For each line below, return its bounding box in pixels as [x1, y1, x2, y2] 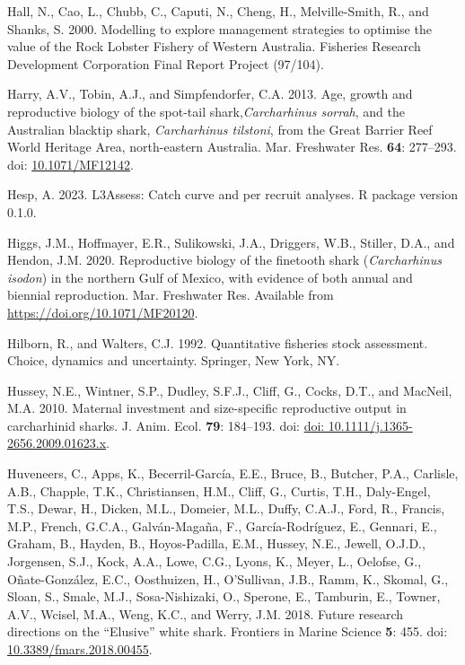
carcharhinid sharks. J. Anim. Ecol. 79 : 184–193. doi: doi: [7, 416, 325, 434]
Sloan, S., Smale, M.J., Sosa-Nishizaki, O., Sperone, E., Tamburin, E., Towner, [7, 587, 441, 606]
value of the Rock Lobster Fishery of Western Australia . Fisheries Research [7, 37, 421, 56]
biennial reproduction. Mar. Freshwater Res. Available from [7, 285, 334, 304]
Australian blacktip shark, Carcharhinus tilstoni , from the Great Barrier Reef [7, 119, 433, 138]
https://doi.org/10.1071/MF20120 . [7, 302, 198, 321]
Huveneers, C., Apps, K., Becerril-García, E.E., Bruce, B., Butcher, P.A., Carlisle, [7, 464, 459, 483]
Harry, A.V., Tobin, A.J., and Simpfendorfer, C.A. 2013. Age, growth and [7, 84, 413, 103]
